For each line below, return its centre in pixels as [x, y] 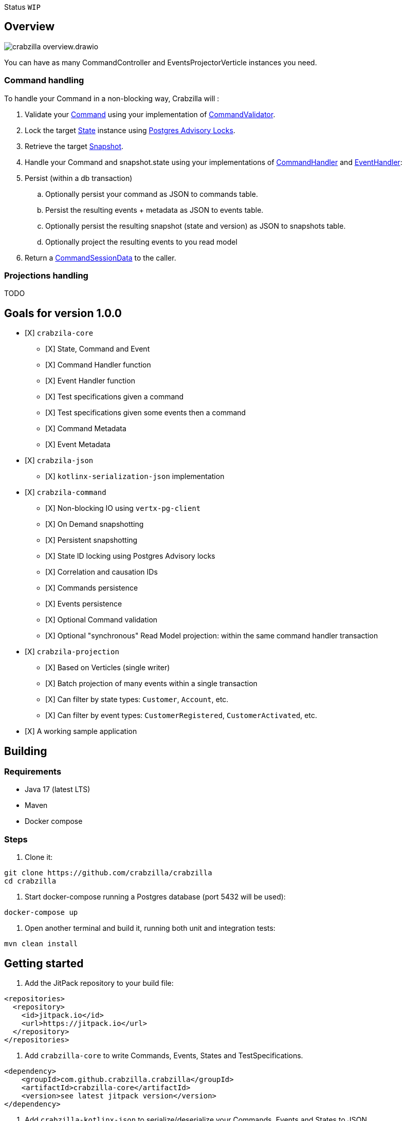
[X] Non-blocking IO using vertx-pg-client [123, 508]
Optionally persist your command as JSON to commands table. [152, 194]
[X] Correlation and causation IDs [101, 572]
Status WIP [22, 7]
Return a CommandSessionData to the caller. [100, 258]
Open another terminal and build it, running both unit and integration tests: [150, 928]
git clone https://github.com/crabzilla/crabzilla [108, 873]
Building [26, 751]
